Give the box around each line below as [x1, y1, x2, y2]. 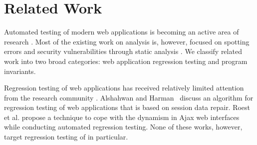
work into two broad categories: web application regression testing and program [4, 55, 248, 66]
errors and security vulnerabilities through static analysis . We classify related [4, 46, 242, 56]
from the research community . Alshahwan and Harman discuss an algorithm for [4, 92, 254, 102]
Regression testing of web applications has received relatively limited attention [4, 82, 244, 93]
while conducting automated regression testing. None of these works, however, [4, 121, 243, 132]
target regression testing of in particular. [4, 131, 128, 142]
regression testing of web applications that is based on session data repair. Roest [4, 102, 251, 112]
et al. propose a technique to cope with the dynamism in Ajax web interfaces [4, 111, 240, 122]
